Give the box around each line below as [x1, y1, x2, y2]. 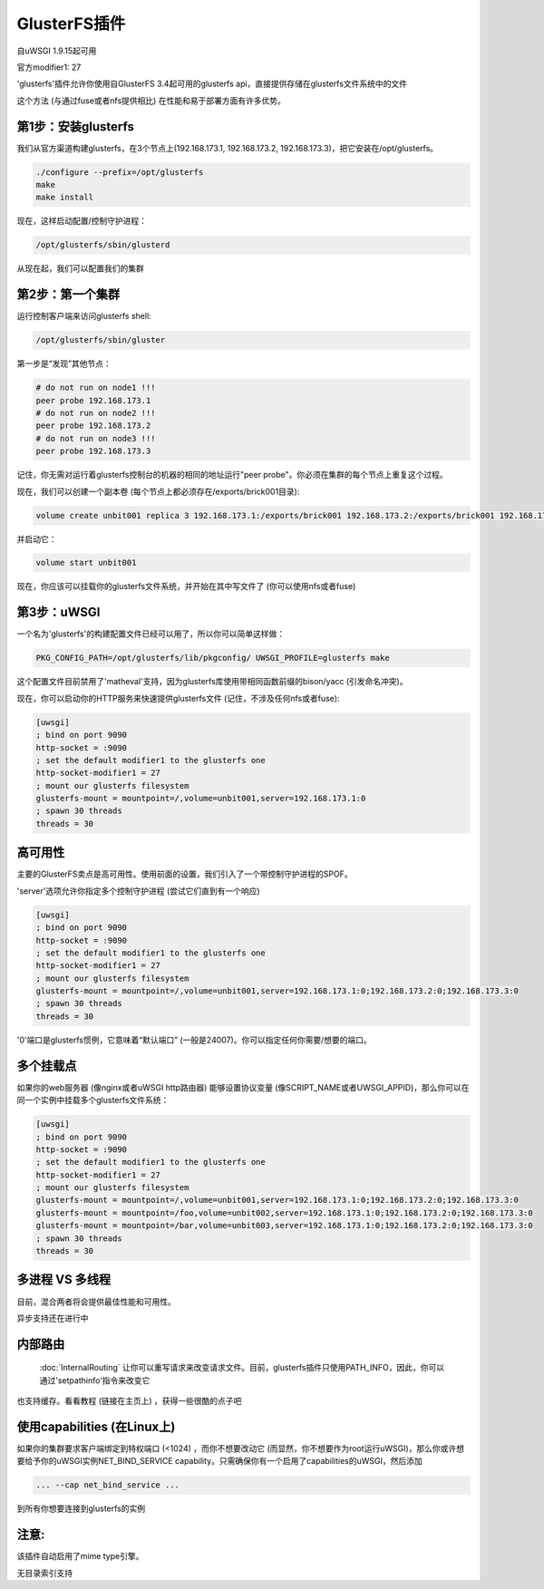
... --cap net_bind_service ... [35, 1480, 180, 1490]
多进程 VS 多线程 [16, 1272, 112, 1287]
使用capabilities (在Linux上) [16, 1419, 176, 1434]
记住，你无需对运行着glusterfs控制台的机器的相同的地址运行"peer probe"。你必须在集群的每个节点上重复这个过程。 [16, 470, 448, 480]
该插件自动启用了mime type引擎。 [16, 1551, 144, 1562]
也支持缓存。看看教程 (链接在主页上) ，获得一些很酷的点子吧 [16, 1396, 242, 1407]
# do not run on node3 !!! [35, 433, 156, 443]
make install [35, 192, 94, 203]
